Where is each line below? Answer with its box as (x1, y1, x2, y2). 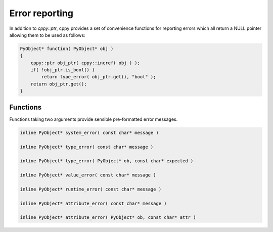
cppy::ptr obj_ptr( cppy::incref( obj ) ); (30, 60, 140, 66)
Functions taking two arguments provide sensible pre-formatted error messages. (9, 116, 178, 122)
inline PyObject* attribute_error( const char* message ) (20, 200, 167, 206)
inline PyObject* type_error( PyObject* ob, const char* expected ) (20, 158, 194, 164)
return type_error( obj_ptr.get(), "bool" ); (41, 74, 156, 80)
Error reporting (9, 8, 73, 19)
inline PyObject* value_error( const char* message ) (20, 172, 156, 178)
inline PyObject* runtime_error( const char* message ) (20, 186, 162, 192)
